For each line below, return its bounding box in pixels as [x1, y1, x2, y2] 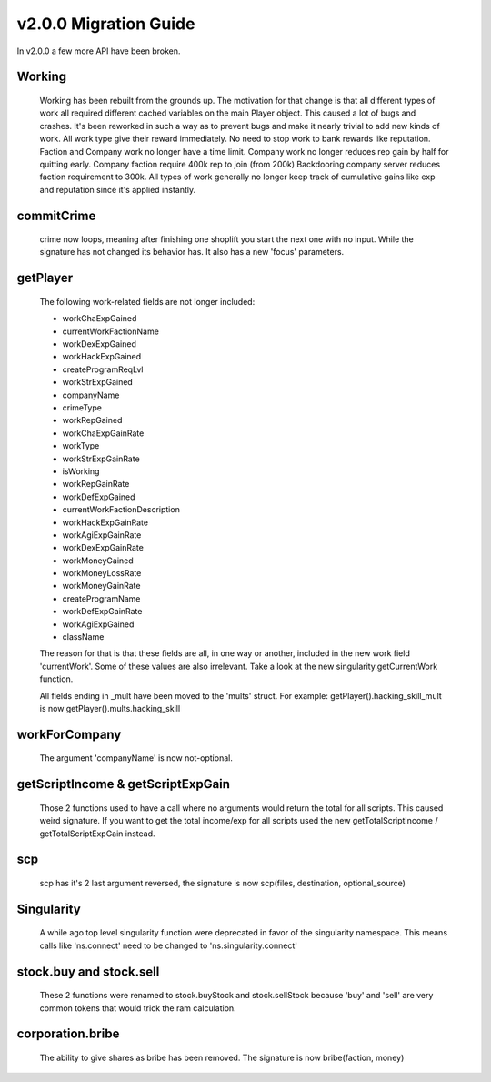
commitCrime [16, 207, 96, 223]
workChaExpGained [62, 313, 137, 324]
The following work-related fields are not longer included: [39, 296, 256, 307]
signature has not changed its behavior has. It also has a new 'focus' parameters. [39, 247, 345, 258]
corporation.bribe [16, 1026, 120, 1042]
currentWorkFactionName [62, 326, 159, 337]
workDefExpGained [62, 491, 135, 502]
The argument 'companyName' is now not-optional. [39, 753, 234, 763]
